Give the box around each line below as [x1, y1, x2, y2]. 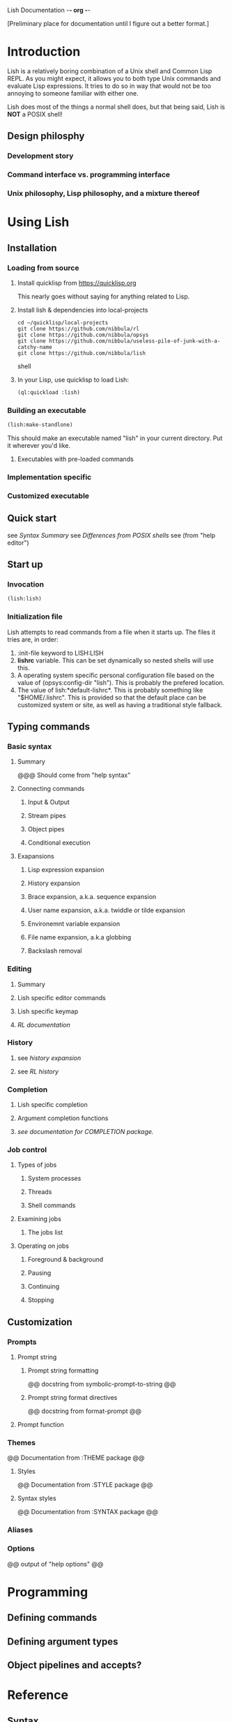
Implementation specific [7, 472, 92, 482]
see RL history [17, 1067, 59, 1075]
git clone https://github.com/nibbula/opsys [17, 331, 149, 338]
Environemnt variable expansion [27, 920, 121, 928]
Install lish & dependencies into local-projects [17, 305, 148, 314]
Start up [7, 559, 43, 571]
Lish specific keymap [17, 1007, 79, 1015]
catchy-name [17, 343, 52, 351]
